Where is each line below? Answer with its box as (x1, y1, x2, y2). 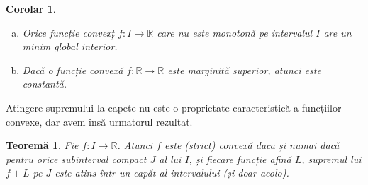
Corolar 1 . (6, 1, 56, 16)
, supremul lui (301, 151, 362, 166)
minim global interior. (22, 39, 118, 54)
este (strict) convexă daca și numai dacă (165, 138, 340, 153)
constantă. (22, 76, 67, 91)
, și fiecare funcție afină (189, 151, 291, 166)
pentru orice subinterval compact (6, 151, 147, 166)
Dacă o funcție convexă (22, 62, 123, 77)
